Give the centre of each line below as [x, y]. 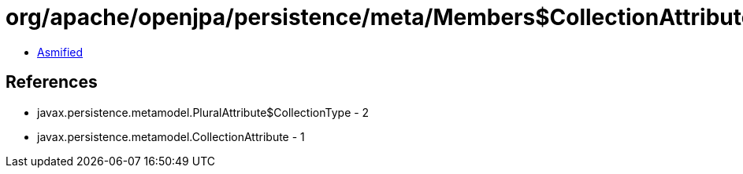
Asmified [60, 52]
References [52, 82]
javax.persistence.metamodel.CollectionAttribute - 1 [171, 136]
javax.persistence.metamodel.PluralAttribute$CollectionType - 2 [203, 112]
